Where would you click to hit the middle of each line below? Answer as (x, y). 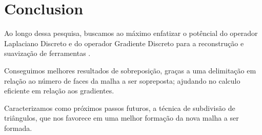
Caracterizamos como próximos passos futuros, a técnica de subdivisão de (120, 108)
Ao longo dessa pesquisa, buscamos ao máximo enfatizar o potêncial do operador (131, 33)
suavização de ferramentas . (47, 53)
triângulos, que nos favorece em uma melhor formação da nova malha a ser (122, 118)
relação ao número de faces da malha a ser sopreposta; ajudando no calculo (122, 80)
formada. (18, 128)
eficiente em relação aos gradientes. (59, 91)
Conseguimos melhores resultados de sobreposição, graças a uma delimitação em (130, 70)
